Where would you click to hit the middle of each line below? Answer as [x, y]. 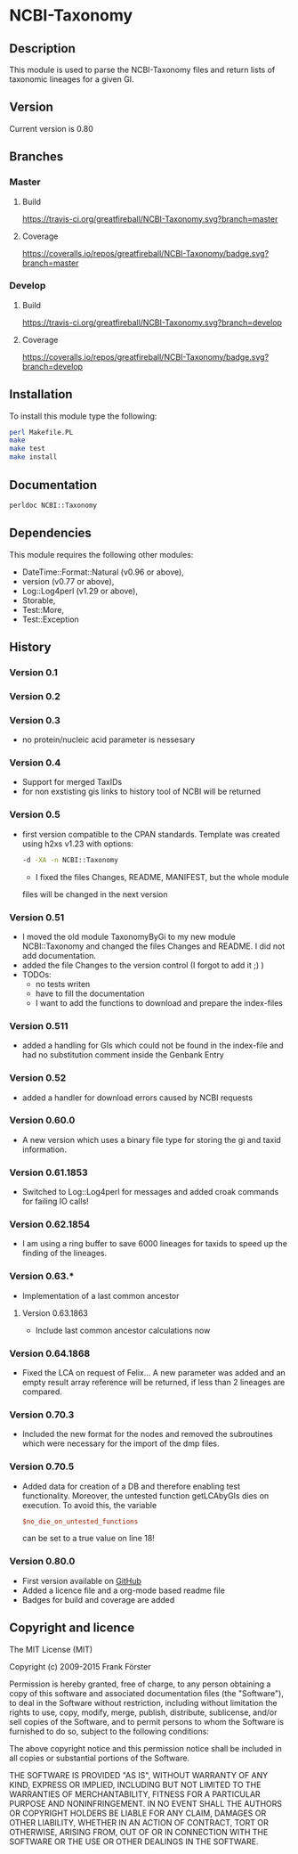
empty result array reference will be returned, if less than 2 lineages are [153, 1382]
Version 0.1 [33, 672]
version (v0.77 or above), [68, 581]
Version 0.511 [39, 1025]
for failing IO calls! [55, 1201]
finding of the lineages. [64, 1254]
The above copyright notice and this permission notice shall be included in [145, 1748]
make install [33, 457]
